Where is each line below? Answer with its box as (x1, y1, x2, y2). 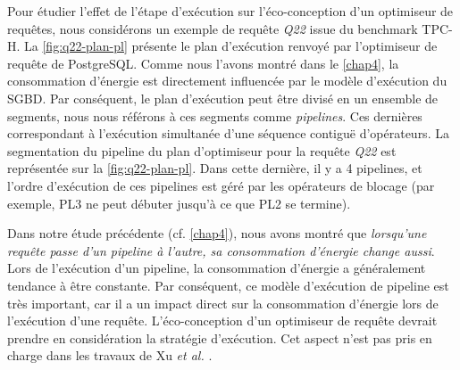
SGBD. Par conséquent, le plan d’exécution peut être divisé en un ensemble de (7, 88, 439, 107)
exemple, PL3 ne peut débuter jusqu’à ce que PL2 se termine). (7, 193, 351, 212)
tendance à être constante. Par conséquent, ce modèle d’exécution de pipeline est (7, 275, 449, 294)
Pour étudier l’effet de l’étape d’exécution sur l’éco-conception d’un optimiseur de (7, 2, 454, 20)
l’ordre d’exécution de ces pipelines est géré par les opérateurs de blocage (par (7, 176, 435, 194)
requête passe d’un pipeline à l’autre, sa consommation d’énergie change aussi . (7, 241, 435, 259)
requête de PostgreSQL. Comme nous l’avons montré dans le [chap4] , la (7, 53, 399, 72)
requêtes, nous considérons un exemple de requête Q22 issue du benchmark (7, 19, 418, 37)
